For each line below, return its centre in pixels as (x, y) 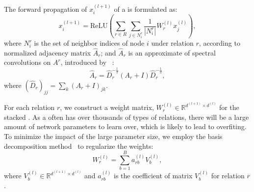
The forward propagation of (46, 9)
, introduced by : (87, 62)
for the (229, 107)
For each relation (29, 107)
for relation (228, 176)
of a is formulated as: (146, 9)
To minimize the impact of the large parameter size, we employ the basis (113, 136)
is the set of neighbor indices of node (89, 43)
